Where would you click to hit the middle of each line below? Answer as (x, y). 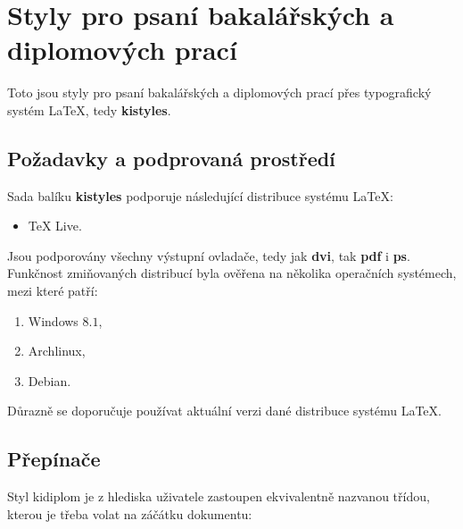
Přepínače (54, 459)
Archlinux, (57, 351)
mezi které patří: (53, 291)
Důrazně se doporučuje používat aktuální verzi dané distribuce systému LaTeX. (224, 411)
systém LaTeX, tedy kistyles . (89, 109)
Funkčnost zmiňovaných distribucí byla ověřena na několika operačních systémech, (232, 273)
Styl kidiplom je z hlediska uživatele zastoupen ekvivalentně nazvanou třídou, (219, 496)
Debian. (50, 380)
